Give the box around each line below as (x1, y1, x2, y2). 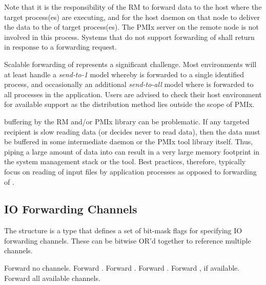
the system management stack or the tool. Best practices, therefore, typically (4, 156, 246, 167)
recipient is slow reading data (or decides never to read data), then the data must (4, 126, 260, 137)
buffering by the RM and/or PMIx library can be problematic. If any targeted (4, 116, 250, 126)
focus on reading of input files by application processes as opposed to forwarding (4, 166, 257, 177)
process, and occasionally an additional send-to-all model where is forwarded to (4, 79, 254, 90)
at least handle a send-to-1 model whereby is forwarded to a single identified (4, 69, 244, 79)
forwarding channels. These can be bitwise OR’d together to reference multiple (4, 235, 251, 246)
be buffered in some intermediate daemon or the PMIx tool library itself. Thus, (4, 136, 253, 147)
